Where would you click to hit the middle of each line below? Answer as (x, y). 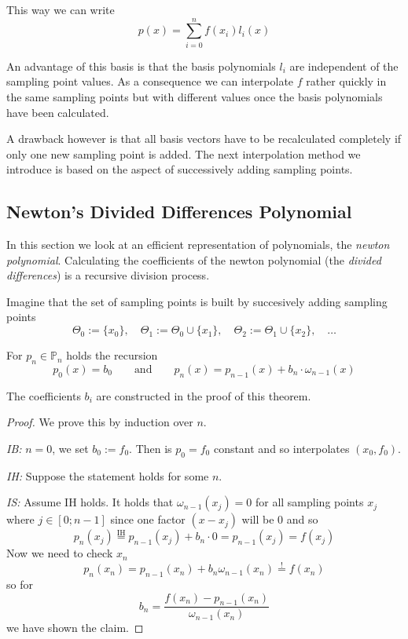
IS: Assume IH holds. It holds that (90, 502)
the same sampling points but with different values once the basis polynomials (195, 96)
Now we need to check (60, 553)
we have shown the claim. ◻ (75, 628)
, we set (70, 448)
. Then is (151, 448)
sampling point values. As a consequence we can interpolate (150, 81)
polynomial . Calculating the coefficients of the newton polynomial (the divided (194, 259)
